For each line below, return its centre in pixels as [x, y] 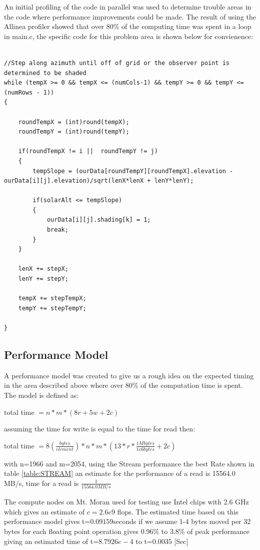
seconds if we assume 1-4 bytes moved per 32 [182, 521]
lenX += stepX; [43, 269]
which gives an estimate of [44, 511]
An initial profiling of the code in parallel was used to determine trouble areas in [128, 7]
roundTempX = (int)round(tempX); [74, 122]
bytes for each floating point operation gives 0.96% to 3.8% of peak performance [127, 531]
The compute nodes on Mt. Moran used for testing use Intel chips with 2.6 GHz [126, 502]
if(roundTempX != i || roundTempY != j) [88, 151]
